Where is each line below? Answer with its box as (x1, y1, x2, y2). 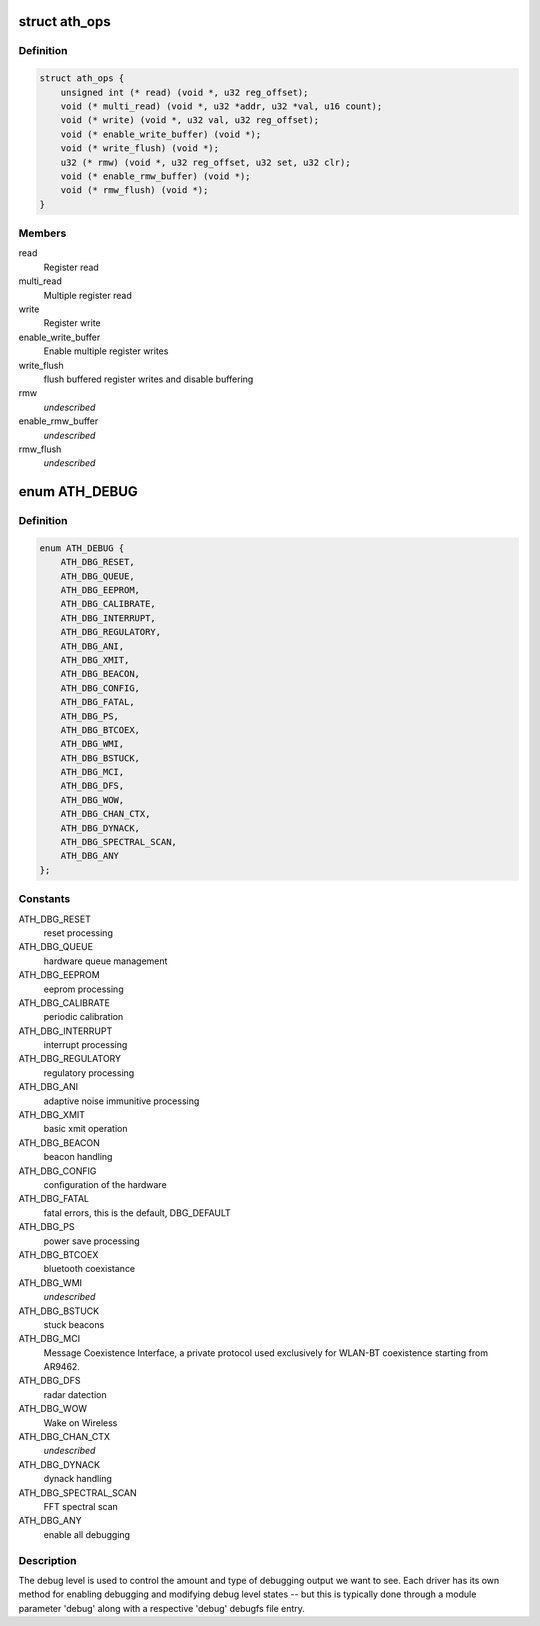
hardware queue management (43, 955, 168, 967)
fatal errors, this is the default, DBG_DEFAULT (43, 1206, 232, 1219)
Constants (18, 892, 71, 906)
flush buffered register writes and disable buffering (43, 373, 254, 385)
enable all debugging (43, 1528, 130, 1540)
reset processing (43, 926, 114, 939)
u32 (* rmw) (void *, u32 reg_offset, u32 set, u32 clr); (60, 156, 351, 168)
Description (18, 1553, 77, 1567)
